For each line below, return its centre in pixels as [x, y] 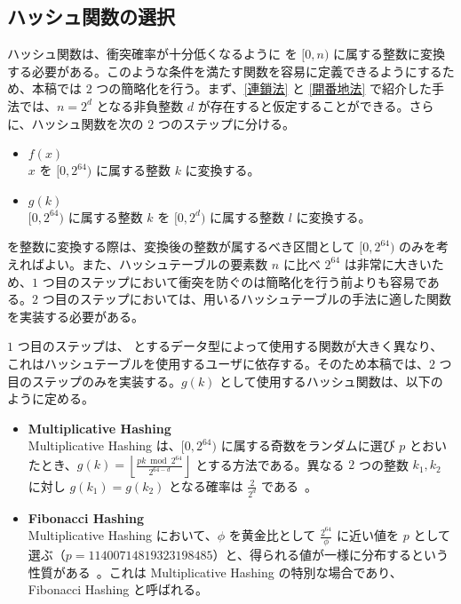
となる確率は [206, 485]
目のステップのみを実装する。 [94, 381]
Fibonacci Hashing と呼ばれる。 [118, 589]
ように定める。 [51, 398]
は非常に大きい [388, 263]
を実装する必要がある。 [76, 316]
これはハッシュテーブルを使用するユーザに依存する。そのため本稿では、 [218, 363]
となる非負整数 [140, 105]
